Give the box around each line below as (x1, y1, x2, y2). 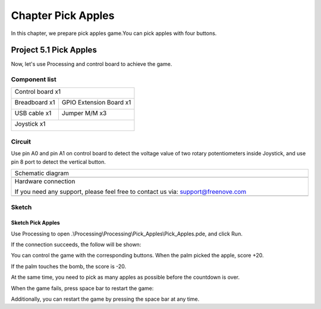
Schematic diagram (14, 169, 70, 177)
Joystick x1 (14, 119, 46, 128)
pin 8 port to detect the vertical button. (11, 158, 106, 165)
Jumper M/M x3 (61, 109, 107, 117)
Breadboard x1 (14, 98, 56, 106)
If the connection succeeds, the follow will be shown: (11, 241, 141, 249)
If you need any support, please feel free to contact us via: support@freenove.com (14, 187, 247, 196)
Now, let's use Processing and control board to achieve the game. (11, 60, 172, 68)
